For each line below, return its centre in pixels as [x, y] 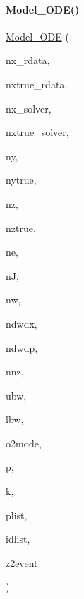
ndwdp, [22, 347]
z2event [22, 562]
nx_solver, [29, 108]
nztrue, [21, 228]
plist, [17, 515]
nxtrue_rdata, [37, 84]
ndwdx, [22, 323]
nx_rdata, [28, 60]
